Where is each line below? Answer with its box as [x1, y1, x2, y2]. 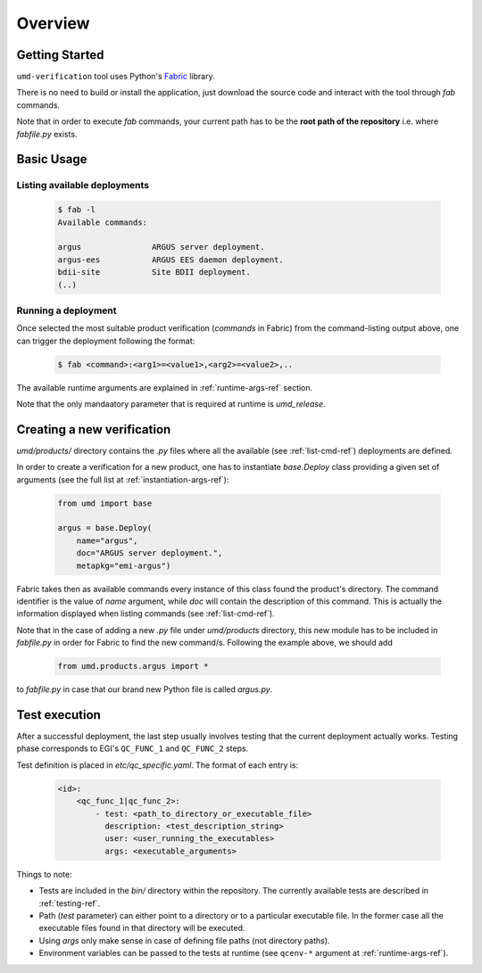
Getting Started [16, 47, 104, 62]
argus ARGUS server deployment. [57, 242, 265, 252]
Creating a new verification [16, 422, 171, 437]
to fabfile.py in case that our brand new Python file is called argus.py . [16, 684, 273, 695]
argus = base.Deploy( [57, 523, 153, 533]
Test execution [16, 707, 102, 722]
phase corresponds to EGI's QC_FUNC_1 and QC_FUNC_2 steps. [16, 743, 249, 754]
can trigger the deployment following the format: [16, 335, 195, 346]
